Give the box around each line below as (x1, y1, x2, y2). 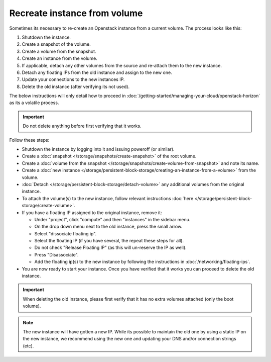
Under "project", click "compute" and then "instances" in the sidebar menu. (34, 216, 191, 222)
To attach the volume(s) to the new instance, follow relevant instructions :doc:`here (22, 195, 194, 201)
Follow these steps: (9, 137, 50, 143)
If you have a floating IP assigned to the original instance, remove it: (22, 209, 163, 216)
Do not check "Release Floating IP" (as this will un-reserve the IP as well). (34, 244, 187, 251)
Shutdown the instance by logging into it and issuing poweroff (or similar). (22, 146, 175, 152)
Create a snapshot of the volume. (22, 41, 91, 47)
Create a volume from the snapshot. (22, 48, 96, 54)
